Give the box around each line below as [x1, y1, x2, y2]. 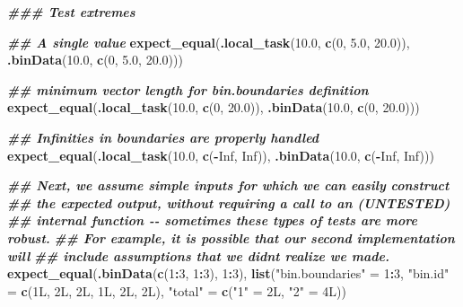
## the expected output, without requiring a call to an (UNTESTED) [7, 193, 450, 212]
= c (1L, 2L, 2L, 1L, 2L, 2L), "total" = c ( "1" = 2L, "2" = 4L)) [7, 281, 346, 300]
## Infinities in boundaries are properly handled [7, 127, 319, 146]
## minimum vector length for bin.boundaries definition [7, 80, 369, 99]
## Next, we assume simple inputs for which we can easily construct [7, 176, 450, 195]
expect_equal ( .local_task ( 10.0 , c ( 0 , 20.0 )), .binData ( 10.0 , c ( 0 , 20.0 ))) [7, 98, 420, 117]
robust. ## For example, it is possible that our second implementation [7, 228, 455, 247]
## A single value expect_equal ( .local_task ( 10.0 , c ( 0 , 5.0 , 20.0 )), [7, 32, 410, 51]
